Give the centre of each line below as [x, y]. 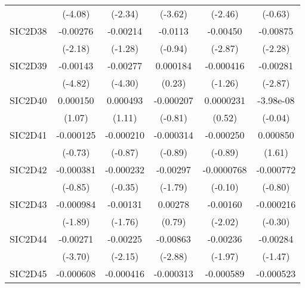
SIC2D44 [28, 239]
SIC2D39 [28, 65]
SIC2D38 [28, 31]
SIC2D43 [28, 204]
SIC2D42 [28, 169]
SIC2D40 [28, 100]
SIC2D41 [28, 135]
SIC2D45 [28, 273]
